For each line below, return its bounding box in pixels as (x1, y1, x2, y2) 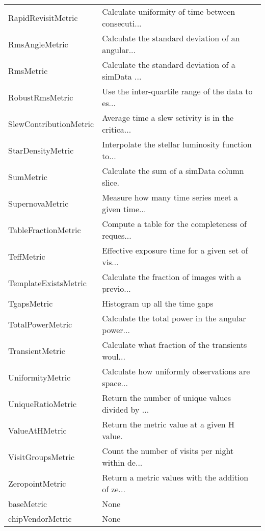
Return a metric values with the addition (102, 471, 249, 483)
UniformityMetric (8, 371, 71, 383)
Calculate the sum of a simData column (102, 165, 244, 176)
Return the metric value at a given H (102, 418, 234, 430)
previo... (102, 283, 131, 294)
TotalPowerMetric (8, 318, 72, 330)
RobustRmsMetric (8, 91, 73, 103)
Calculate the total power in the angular (102, 312, 246, 324)
